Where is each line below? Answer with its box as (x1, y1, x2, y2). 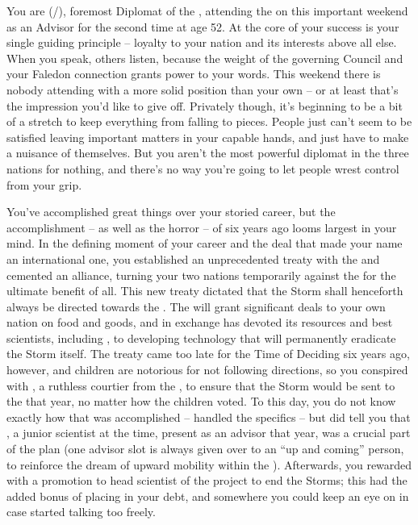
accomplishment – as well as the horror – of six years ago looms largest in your (6, 219, 397, 235)
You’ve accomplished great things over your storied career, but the (6, 203, 336, 220)
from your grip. (6, 176, 82, 193)
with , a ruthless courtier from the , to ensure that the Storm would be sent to (6, 377, 395, 394)
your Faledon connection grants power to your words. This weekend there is (6, 65, 381, 82)
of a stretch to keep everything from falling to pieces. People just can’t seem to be (6, 113, 412, 130)
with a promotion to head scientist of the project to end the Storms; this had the (6, 472, 408, 489)
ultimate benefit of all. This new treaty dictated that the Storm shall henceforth (6, 282, 403, 299)
